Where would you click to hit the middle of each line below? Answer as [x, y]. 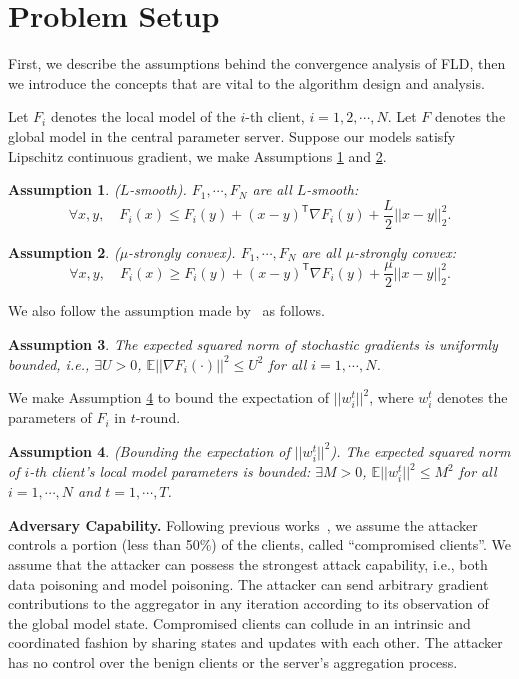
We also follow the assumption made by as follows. [166, 310]
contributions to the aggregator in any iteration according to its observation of [248, 603]
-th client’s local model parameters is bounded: [170, 471]
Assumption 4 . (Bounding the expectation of [149, 450]
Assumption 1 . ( [64, 189]
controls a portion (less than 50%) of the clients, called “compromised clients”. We [259, 544]
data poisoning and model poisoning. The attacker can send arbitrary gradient [248, 583]
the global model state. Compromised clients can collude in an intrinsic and [239, 622]
